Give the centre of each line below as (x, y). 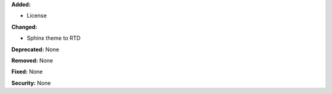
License (37, 16)
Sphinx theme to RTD (54, 38)
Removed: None (32, 60)
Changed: (24, 27)
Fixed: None (27, 72)
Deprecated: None (35, 49)
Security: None (31, 83)
